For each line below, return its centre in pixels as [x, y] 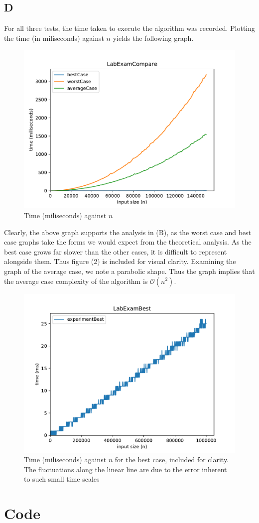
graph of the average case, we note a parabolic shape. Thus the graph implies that [129, 271]
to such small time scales [62, 479]
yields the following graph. [153, 38]
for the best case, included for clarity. [172, 459]
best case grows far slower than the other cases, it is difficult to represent [116, 251]
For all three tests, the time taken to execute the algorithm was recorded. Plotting [129, 28]
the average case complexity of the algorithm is [76, 281]
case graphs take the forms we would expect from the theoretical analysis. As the [128, 242]
